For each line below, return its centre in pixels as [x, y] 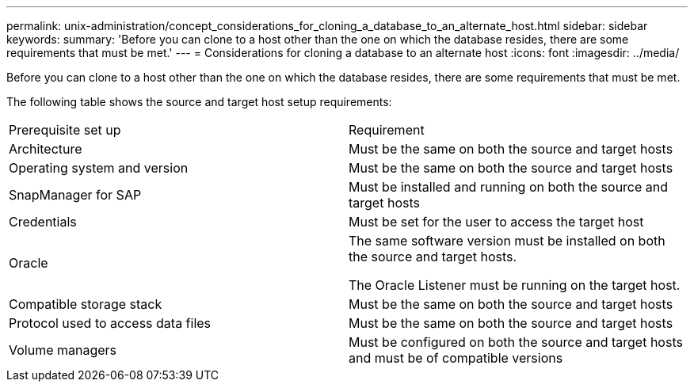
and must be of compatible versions [456, 358]
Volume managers [63, 350]
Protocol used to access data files [110, 323]
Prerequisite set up [65, 130]
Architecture [46, 149]
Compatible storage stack [86, 304]
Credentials [43, 222]
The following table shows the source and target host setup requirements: [199, 102]
